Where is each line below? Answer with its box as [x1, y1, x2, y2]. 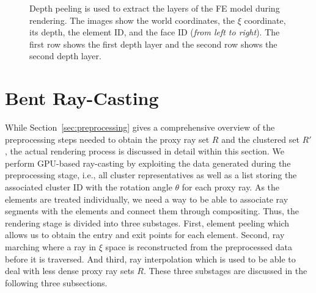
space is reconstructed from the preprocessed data [105, 241, 292, 253]
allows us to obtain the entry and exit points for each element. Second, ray [5, 228, 285, 241]
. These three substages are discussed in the [143, 264, 307, 277]
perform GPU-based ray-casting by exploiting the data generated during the [5, 156, 291, 169]
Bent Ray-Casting [5, 85, 159, 110]
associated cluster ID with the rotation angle [5, 181, 172, 194]
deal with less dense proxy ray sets [5, 264, 134, 277]
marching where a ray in [5, 241, 97, 253]
